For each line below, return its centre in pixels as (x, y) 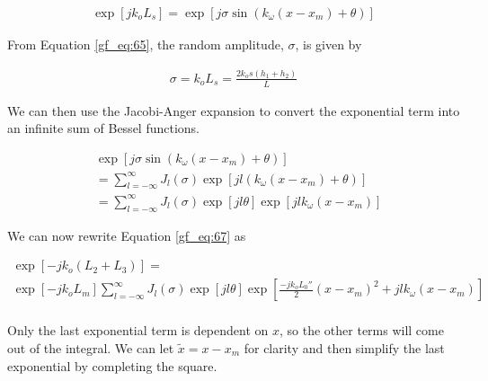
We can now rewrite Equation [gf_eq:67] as (127, 235)
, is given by (328, 44)
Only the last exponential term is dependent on (138, 330)
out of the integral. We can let (91, 347)
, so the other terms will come (362, 330)
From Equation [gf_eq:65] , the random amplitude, (146, 44)
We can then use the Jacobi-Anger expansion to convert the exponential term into (234, 110)
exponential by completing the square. (112, 365)
